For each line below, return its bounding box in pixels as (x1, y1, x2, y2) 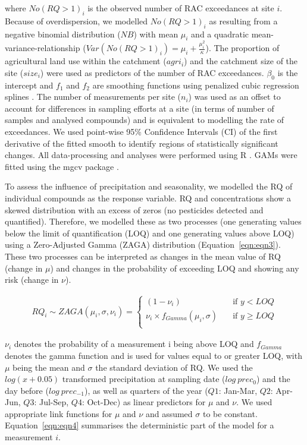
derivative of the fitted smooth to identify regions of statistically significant (5, 137, 278, 149)
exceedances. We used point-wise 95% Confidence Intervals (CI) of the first (5, 125, 278, 137)
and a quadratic (191, 27, 249, 40)
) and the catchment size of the (184, 55, 298, 67)
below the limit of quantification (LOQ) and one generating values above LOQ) (5, 226, 295, 239)
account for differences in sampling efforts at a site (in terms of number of (5, 102, 274, 114)
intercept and (5, 78, 54, 91)
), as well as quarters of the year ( (84, 384, 208, 396)
